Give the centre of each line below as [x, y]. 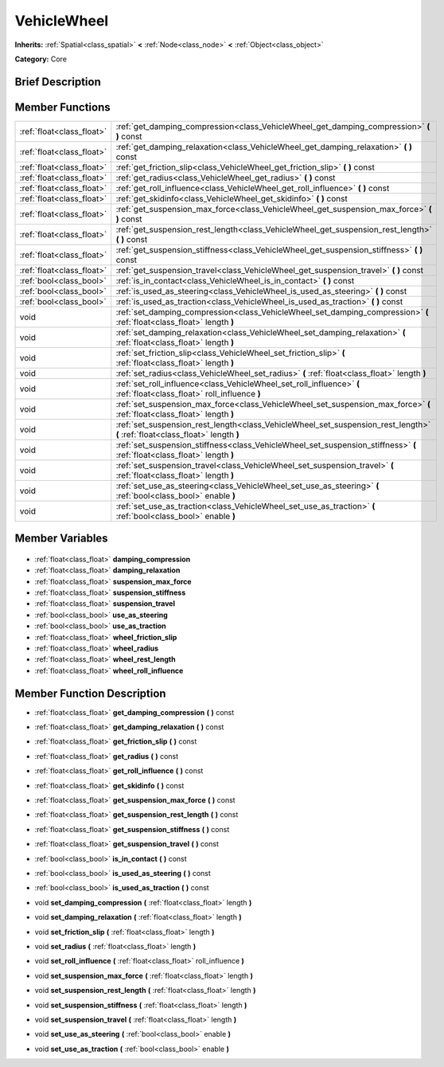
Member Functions [62, 107]
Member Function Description [90, 693]
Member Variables [61, 539]
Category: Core [41, 59]
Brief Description [58, 82]
